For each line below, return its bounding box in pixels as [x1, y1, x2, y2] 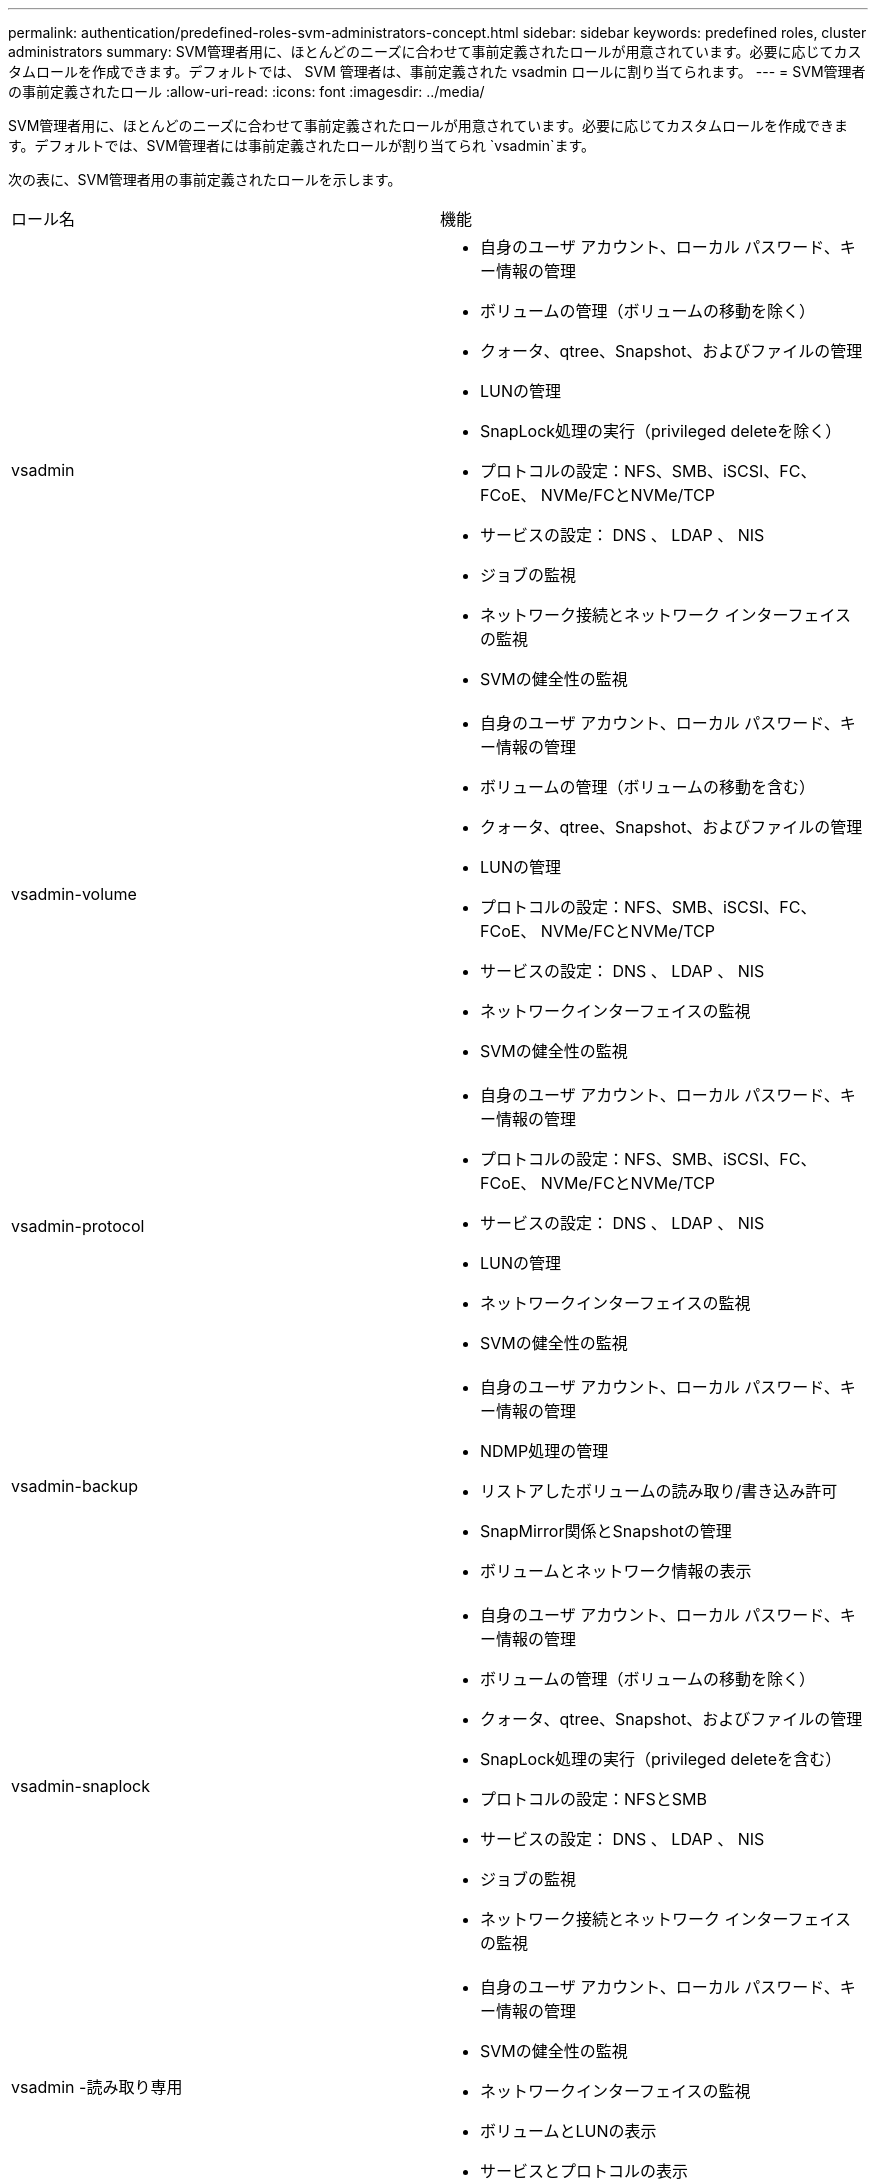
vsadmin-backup [11, 1476, 139, 1496]
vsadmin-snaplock [11, 1776, 150, 1796]
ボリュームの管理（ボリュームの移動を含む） [480, 777, 816, 797]
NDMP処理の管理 [480, 1441, 609, 1461]
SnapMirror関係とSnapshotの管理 [480, 1521, 732, 1541]
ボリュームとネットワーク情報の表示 [480, 1561, 752, 1581]
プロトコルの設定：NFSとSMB [480, 1789, 707, 1809]
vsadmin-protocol [11, 1216, 145, 1236]
